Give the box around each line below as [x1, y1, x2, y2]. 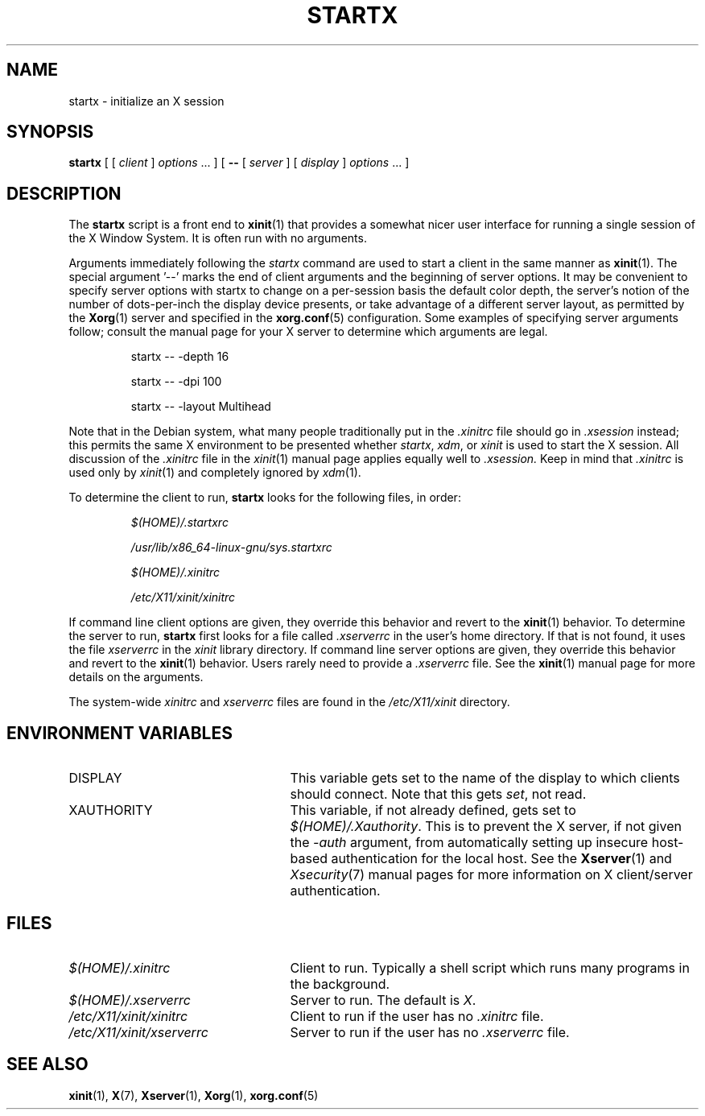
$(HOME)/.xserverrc [68, 991, 191, 1008]
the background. [290, 975, 390, 992]
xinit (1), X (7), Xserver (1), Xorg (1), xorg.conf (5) [68, 1088, 319, 1102]
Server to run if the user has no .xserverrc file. [290, 1023, 570, 1040]
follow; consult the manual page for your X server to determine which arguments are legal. [68, 324, 548, 339]
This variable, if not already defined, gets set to [290, 802, 576, 819]
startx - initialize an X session [68, 93, 225, 108]
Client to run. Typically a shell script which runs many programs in [290, 959, 690, 976]
